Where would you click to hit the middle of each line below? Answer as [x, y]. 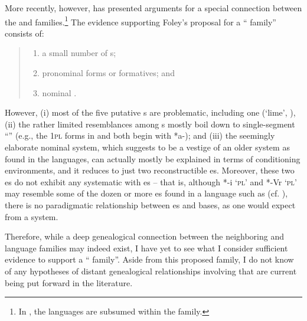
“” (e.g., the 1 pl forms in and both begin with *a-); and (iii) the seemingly [140, 135]
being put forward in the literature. [69, 282]
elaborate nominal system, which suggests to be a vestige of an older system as [147, 147]
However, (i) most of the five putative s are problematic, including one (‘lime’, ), [150, 112]
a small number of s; [79, 53]
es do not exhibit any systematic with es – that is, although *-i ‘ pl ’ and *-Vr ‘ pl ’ [151, 181]
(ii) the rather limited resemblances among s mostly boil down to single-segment [150, 124]
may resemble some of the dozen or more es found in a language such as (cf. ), [146, 193]
